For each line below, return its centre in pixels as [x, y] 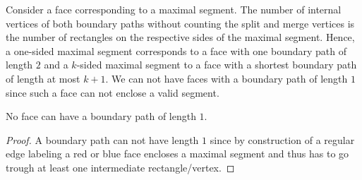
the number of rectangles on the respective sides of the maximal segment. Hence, [180, 37]
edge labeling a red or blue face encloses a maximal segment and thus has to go [177, 154]
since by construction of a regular [282, 139]
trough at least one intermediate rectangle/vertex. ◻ [120, 167]
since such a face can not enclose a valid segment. [113, 92]
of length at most [43, 78]
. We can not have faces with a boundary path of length [227, 78]
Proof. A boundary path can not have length [102, 139]
